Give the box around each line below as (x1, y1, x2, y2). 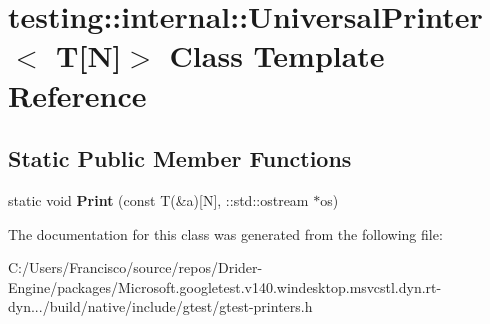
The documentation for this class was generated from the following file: (8, 223, 443, 244)
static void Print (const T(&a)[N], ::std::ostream (8, 189, 309, 210)
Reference (8, 74, 147, 115)
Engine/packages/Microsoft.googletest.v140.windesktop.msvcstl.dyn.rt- (8, 276, 442, 297)
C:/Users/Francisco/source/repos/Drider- (8, 257, 263, 278)
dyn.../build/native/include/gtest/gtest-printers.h (8, 296, 313, 317)
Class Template (169, 35, 385, 76)
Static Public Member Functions (8, 143, 352, 174)
